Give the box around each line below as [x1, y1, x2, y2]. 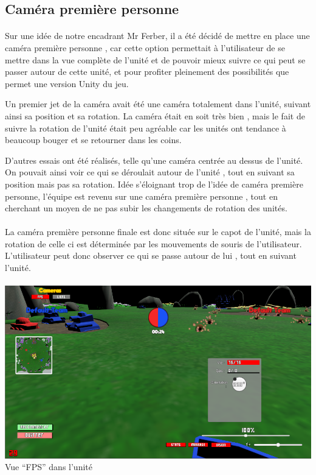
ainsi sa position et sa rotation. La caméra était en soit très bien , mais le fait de [5, 109, 305, 122]
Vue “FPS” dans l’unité [5, 460, 92, 473]
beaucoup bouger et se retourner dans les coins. [5, 133, 182, 146]
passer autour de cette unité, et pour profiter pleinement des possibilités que [5, 65, 289, 78]
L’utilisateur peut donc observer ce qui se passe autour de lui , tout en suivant [5, 249, 297, 262]
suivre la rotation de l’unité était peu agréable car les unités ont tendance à [5, 121, 286, 134]
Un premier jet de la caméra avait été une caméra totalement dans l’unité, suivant [5, 97, 311, 110]
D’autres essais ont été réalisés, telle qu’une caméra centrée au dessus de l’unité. [5, 153, 303, 166]
